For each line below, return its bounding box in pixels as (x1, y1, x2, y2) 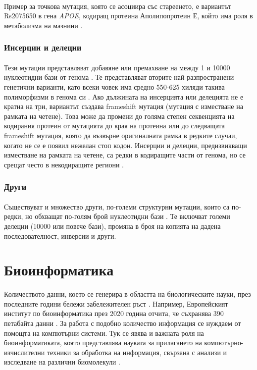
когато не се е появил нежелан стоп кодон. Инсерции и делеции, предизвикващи (4, 140, 247, 150)
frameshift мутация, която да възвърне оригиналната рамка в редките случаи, (4, 130, 237, 140)
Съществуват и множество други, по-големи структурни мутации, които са (4, 201, 230, 211)
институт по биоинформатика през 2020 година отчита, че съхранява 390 (4, 308, 224, 318)
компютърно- (204, 337, 244, 348)
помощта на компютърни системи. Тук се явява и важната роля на (4, 327, 204, 338)
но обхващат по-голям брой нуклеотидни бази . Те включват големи (25, 211, 230, 221)
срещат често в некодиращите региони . (4, 159, 124, 169)
